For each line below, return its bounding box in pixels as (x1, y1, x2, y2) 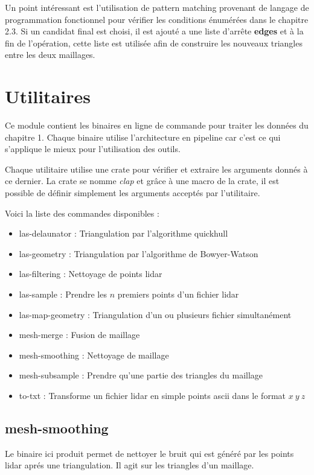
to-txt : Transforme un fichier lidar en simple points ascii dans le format (19, 389, 286, 401)
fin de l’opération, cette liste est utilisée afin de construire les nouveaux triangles (5, 36, 303, 49)
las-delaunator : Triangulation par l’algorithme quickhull (19, 227, 228, 240)
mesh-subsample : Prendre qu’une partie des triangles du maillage (19, 369, 263, 381)
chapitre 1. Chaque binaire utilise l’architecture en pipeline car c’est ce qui (5, 130, 281, 143)
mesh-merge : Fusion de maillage (19, 328, 140, 341)
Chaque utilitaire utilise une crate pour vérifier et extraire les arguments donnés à (5, 162, 308, 175)
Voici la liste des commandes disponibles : (5, 206, 159, 219)
